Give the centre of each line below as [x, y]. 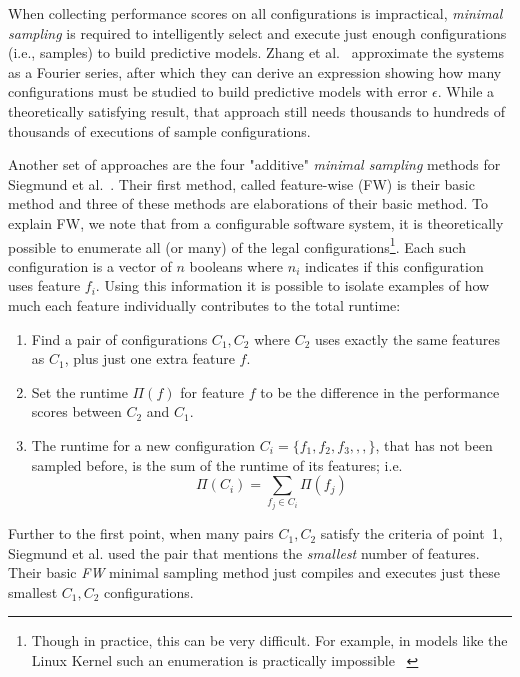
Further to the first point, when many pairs [141, 533]
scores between [76, 411]
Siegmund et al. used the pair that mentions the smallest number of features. [244, 552]
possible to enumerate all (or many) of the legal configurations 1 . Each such [237, 245]
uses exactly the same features [408, 338]
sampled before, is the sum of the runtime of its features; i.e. [217, 464]
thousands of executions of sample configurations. [159, 130]
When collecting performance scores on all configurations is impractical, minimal [255, 13]
